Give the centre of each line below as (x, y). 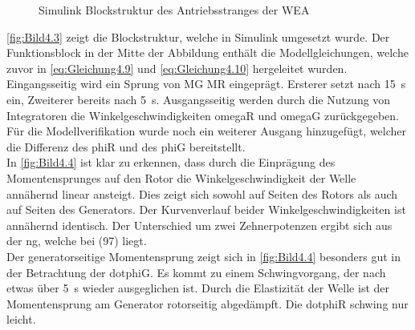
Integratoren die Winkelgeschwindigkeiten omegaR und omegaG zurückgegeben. (203, 115)
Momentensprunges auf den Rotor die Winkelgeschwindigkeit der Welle (181, 177)
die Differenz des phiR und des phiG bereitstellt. (126, 146)
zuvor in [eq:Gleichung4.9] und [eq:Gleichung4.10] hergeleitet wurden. (177, 68)
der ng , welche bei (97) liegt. (77, 241)
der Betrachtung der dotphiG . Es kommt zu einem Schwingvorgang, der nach (196, 272)
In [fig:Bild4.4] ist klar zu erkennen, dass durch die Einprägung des (171, 162)
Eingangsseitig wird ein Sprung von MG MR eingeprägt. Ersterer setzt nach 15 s (206, 84)
